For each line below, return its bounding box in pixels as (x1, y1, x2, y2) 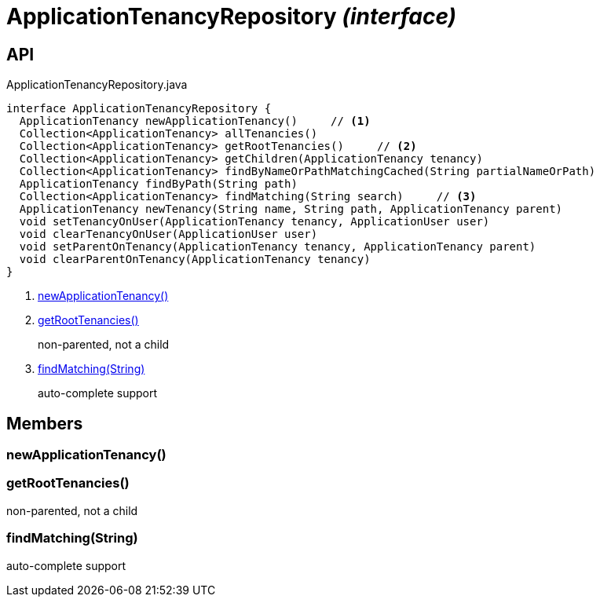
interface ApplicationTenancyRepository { (6, 102, 272, 115)
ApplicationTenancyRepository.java (6, 78, 188, 92)
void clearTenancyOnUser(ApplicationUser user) (19, 228, 318, 241)
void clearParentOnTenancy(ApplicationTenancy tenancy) (19, 253, 371, 266)
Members (6, 413, 83, 433)
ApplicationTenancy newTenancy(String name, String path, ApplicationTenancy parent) (19, 203, 563, 216)
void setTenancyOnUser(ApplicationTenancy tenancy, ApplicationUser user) (19, 215, 490, 228)
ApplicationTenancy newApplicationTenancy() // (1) (19, 115, 371, 128)
